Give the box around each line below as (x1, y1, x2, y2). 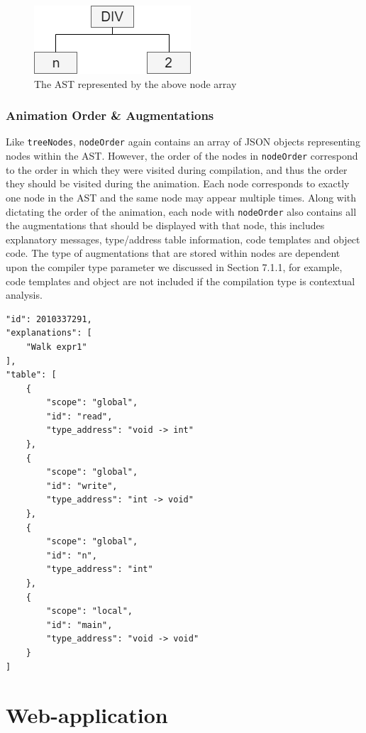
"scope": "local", (46, 606, 133, 617)
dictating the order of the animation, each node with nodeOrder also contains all (6, 204, 357, 219)
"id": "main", (46, 619, 113, 630)
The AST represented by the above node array (34, 76, 237, 91)
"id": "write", (46, 480, 118, 491)
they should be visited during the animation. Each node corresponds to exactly (6, 176, 350, 191)
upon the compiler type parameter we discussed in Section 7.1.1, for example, (6, 259, 343, 274)
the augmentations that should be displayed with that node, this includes (6, 218, 325, 233)
